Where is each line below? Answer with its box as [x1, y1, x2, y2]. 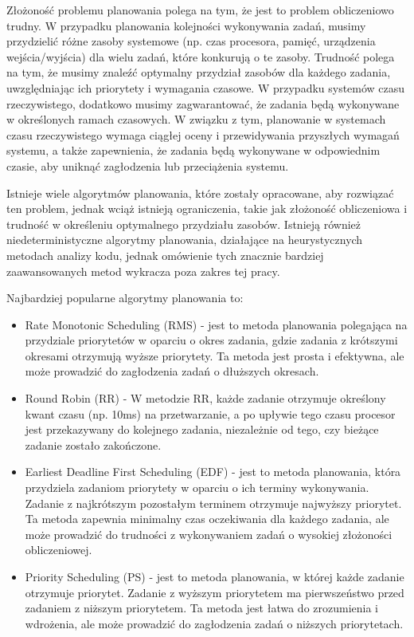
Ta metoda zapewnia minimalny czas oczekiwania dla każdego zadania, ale [25, 510, 389, 527]
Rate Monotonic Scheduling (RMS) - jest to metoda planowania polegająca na [25, 316, 408, 332]
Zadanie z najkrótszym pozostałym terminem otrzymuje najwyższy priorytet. [25, 494, 402, 511]
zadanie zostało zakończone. [25, 436, 162, 453]
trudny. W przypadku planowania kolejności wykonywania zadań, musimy [6, 17, 366, 33]
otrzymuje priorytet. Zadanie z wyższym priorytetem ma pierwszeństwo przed [25, 584, 404, 600]
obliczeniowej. [25, 541, 92, 558]
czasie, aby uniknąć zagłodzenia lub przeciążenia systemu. [6, 157, 289, 174]
